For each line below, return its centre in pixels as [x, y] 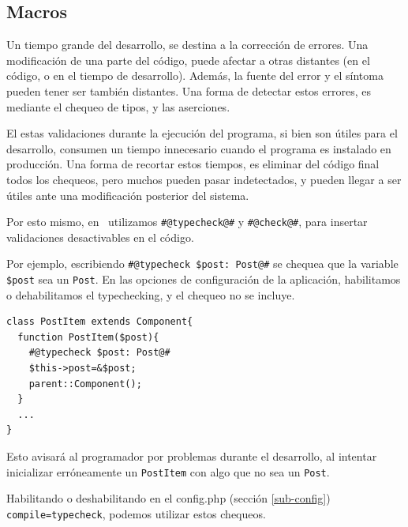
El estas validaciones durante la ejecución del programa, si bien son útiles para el [202, 133]
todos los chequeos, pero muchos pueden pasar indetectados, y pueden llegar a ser [204, 179]
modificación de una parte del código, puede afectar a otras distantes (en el [188, 60]
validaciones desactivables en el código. [100, 237]
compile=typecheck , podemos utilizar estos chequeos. [136, 513]
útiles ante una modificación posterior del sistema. [128, 195]
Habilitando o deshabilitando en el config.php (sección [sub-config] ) [168, 498]
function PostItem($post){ [88, 337]
